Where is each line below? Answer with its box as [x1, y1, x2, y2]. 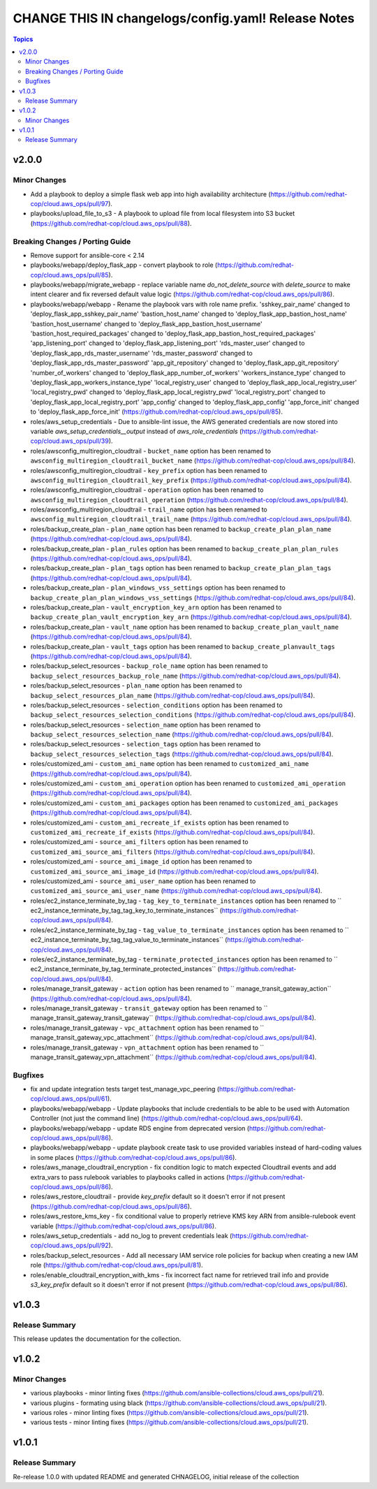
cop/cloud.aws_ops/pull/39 [30, 437, 110, 445]
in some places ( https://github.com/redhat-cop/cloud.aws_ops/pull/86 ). [30, 1153, 237, 1161]
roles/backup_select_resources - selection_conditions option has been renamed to [30, 701, 283, 709]
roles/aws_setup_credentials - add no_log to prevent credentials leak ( [30, 1231, 232, 1240]
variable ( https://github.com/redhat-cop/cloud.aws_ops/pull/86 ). [30, 1221, 216, 1230]
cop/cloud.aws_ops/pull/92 [30, 1241, 110, 1250]
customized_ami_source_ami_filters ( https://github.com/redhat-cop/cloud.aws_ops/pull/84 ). [30, 848, 316, 856]
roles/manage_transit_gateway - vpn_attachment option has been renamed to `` [30, 1043, 265, 1052]
